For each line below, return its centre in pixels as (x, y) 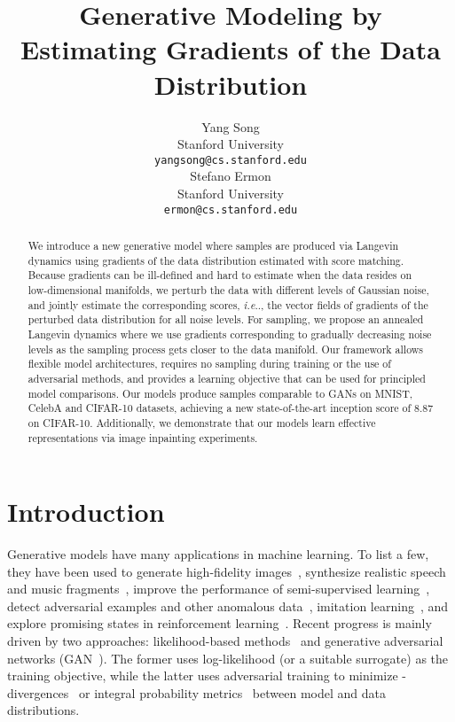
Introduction (86, 512)
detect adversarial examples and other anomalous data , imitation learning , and (228, 606)
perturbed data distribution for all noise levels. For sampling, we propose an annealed (226, 319)
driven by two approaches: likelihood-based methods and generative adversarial (225, 641)
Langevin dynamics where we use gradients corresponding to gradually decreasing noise (230, 334)
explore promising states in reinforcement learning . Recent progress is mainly (220, 623)
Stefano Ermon (231, 176)
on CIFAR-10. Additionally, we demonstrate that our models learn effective (202, 422)
